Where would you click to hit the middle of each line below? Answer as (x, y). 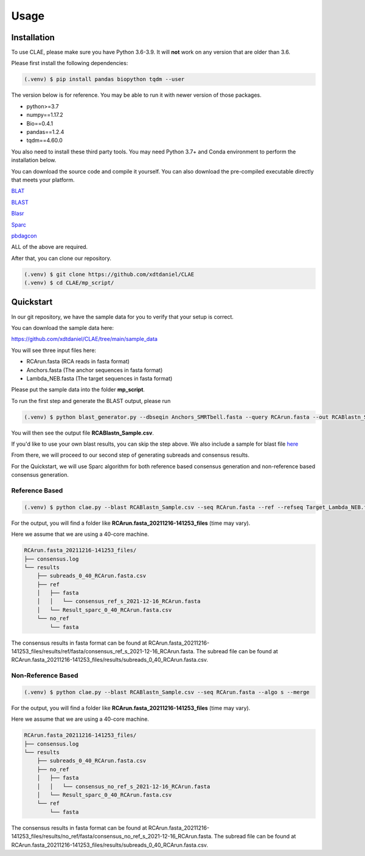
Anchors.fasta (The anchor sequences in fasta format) (95, 370)
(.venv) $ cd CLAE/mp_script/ (69, 283)
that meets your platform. (43, 180)
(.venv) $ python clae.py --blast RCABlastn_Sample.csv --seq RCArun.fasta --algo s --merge (167, 692)
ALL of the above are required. (50, 247)
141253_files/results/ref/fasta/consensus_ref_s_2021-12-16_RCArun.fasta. (103, 651)
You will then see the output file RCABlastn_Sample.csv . (83, 433)
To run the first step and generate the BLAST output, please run (91, 401)
